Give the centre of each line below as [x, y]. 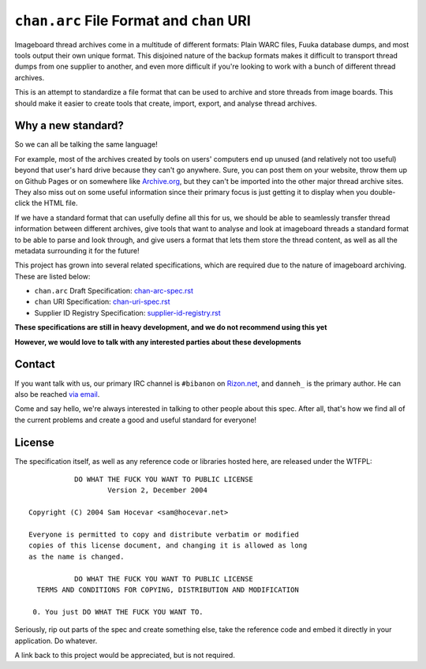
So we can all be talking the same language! [86, 144]
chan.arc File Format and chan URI [133, 21]
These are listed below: [52, 276]
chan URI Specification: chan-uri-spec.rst [102, 302]
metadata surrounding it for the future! [77, 250]
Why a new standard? [69, 126]
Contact [35, 364]
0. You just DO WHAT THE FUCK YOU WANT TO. [118, 612]
